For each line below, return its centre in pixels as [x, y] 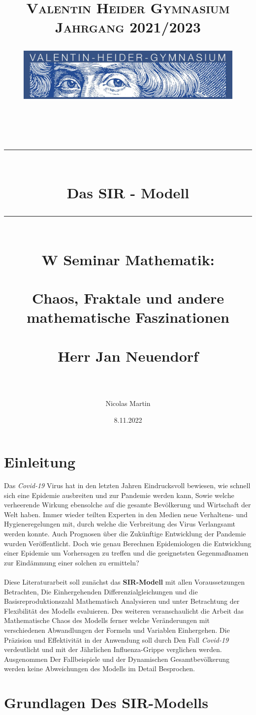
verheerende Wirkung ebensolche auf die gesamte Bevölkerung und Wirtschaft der [128, 505]
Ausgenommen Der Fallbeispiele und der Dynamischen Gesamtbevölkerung [117, 659]
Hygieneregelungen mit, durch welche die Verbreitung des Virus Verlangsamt [120, 524]
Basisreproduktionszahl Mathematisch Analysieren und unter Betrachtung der [122, 601]
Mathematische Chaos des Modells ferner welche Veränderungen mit [107, 620]
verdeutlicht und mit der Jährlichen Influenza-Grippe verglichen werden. [113, 649]
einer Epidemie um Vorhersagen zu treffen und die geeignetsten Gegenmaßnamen [126, 553]
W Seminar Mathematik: [128, 259]
